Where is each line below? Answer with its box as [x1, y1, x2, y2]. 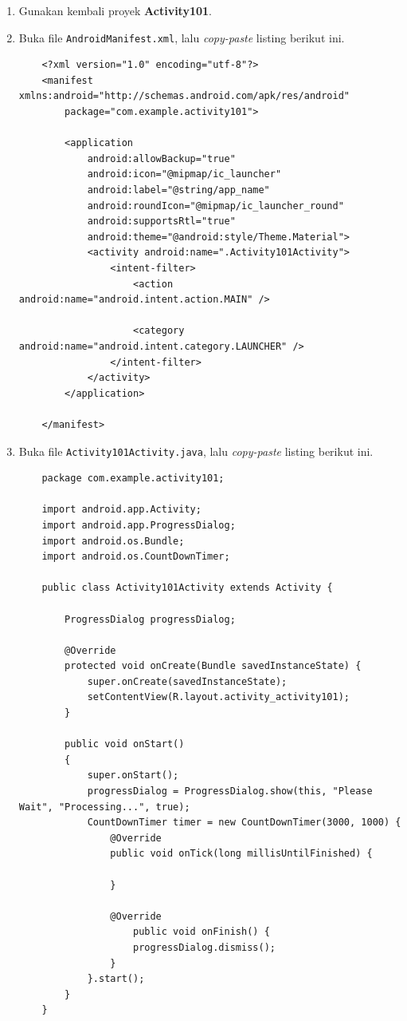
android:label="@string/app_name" [87, 184, 270, 196]
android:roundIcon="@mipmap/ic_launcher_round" [87, 200, 344, 212]
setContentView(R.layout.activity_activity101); [87, 691, 350, 703]
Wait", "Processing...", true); [18, 801, 190, 813]
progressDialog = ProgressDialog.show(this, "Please [87, 786, 373, 797]
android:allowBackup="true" [87, 152, 236, 164]
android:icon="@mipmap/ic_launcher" [87, 168, 282, 180]
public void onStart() [65, 738, 185, 750]
